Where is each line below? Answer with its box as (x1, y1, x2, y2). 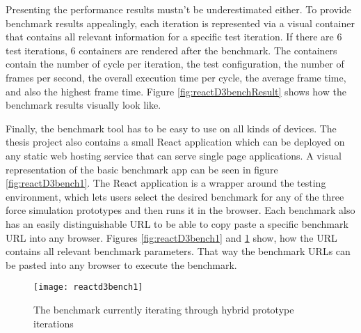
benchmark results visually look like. (6, 98, 161, 112)
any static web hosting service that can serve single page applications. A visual (6, 148, 342, 162)
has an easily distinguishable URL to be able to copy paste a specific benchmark (6, 216, 348, 231)
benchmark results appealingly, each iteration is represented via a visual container (6, 15, 355, 30)
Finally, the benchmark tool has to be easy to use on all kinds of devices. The (6, 121, 337, 135)
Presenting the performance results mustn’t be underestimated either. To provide (6, 2, 352, 16)
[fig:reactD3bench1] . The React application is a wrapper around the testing (6, 176, 326, 190)
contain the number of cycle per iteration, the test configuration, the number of (6, 56, 344, 71)
